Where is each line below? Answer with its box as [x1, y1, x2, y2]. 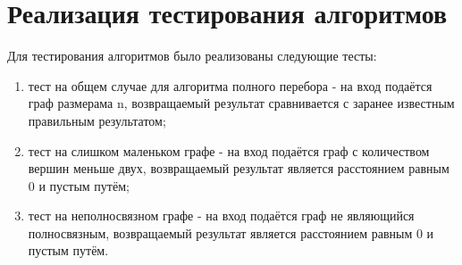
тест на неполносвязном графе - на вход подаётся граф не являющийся [28, 206, 415, 225]
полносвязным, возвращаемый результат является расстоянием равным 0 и [28, 223, 434, 242]
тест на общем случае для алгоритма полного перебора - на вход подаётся [28, 76, 433, 95]
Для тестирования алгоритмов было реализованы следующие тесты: [7, 46, 377, 65]
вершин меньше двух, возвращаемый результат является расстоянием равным [28, 159, 449, 178]
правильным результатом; [28, 111, 166, 129]
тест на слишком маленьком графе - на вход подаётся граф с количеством [28, 141, 430, 160]
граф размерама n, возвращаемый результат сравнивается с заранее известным [28, 94, 455, 112]
